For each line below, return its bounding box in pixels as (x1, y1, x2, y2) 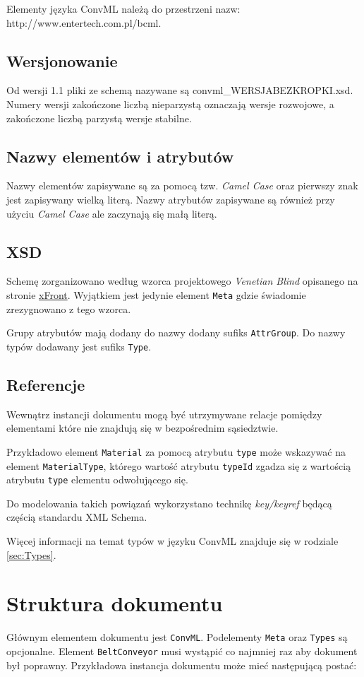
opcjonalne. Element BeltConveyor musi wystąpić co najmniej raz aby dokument (6, 644, 358, 659)
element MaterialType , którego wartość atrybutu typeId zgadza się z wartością (6, 458, 351, 473)
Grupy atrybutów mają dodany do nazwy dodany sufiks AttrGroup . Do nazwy (6, 325, 346, 340)
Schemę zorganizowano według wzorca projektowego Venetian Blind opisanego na (6, 273, 358, 288)
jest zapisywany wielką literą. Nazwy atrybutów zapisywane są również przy (6, 192, 335, 206)
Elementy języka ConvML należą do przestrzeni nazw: (6, 1, 241, 16)
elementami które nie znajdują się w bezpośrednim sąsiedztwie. (6, 420, 279, 435)
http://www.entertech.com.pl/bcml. (6, 15, 162, 30)
